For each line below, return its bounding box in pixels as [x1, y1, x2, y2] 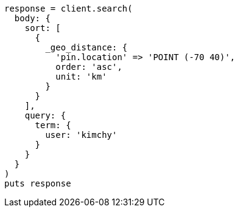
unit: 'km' [55, 72, 107, 81]
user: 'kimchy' [45, 130, 117, 140]
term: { [35, 120, 71, 130]
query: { [24, 111, 66, 120]
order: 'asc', [55, 62, 122, 72]
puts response [4, 179, 71, 188]
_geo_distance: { [45, 43, 128, 52]
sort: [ [24, 23, 61, 33]
